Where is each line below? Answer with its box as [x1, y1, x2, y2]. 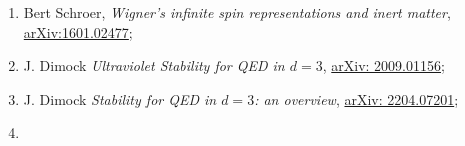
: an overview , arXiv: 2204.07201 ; [254, 88, 459, 109]
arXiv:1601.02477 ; [23, 21, 133, 42]
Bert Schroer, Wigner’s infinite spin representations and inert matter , [23, 2, 451, 22]
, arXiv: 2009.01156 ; [322, 55, 445, 76]
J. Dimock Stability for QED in [23, 88, 217, 109]
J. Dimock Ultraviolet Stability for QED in [23, 55, 285, 76]
